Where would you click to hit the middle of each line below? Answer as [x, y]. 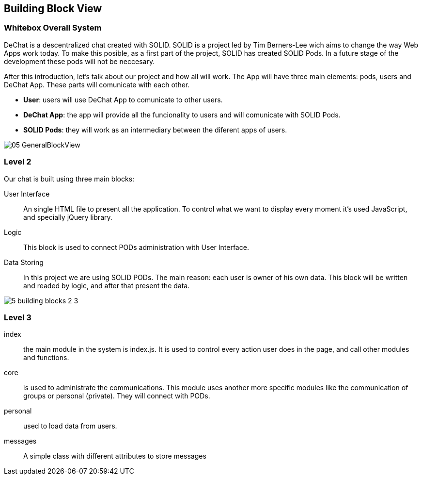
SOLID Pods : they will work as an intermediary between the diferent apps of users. [155, 130]
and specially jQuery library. [68, 217]
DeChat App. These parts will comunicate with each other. [97, 84]
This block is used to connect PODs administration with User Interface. [136, 247]
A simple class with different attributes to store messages [115, 456]
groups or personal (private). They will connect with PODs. [117, 396]
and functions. [46, 358]
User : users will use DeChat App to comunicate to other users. [123, 99]
